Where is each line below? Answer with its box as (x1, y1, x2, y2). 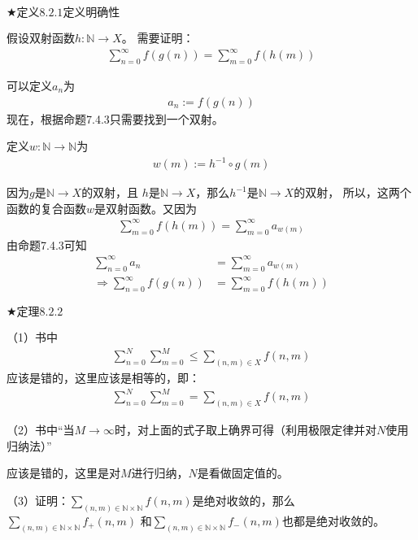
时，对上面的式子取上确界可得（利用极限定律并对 (114, 421, 377, 438)
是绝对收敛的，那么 (192, 491, 295, 508)
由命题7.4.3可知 (7, 236, 87, 253)
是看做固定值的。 (197, 464, 289, 481)
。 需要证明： (121, 29, 194, 46)
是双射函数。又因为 (94, 199, 198, 216)
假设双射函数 (7, 29, 75, 46)
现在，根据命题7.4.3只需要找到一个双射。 (7, 110, 224, 127)
